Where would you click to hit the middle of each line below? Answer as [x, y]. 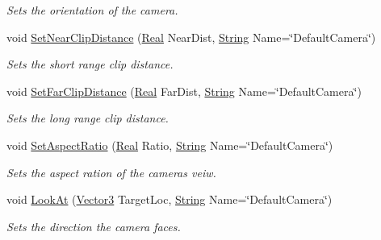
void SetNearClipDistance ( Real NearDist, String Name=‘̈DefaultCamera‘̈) [191, 37]
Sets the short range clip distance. [90, 64]
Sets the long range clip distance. [88, 118]
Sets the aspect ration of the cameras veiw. [111, 172]
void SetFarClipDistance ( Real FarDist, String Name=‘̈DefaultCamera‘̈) [184, 91]
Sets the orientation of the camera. [92, 10]
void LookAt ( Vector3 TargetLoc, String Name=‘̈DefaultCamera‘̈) [170, 199]
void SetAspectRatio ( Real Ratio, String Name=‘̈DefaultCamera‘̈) [170, 145]
